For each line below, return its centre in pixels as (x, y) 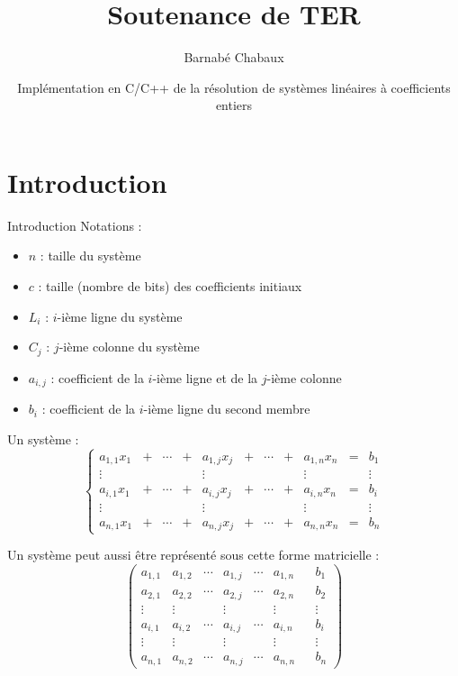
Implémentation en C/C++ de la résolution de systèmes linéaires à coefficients (234, 87)
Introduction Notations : (75, 225)
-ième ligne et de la (205, 377)
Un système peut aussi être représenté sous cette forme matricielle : (193, 555)
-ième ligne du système (120, 316)
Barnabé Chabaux (234, 57)
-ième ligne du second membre (227, 409)
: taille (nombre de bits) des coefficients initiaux (170, 286)
